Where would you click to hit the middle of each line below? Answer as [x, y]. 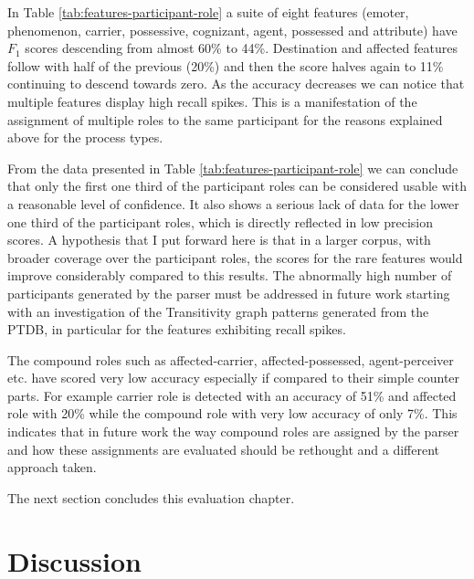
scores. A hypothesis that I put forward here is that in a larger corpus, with [219, 240]
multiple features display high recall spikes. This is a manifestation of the [212, 101]
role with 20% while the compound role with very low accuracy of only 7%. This [232, 413]
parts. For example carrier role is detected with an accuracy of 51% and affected [232, 395]
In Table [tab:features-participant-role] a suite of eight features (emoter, [208, 12]
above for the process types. [85, 137]
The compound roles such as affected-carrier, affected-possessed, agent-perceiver [231, 359]
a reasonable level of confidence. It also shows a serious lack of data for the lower [233, 203]
